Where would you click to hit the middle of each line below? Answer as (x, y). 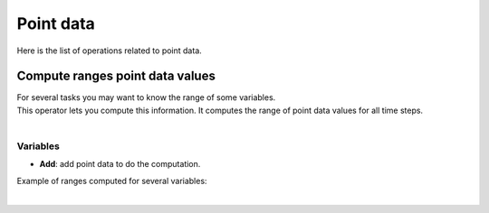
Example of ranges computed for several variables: (112, 181)
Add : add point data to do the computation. (120, 164)
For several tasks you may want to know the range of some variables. (146, 97)
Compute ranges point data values (116, 76)
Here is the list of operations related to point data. (110, 51)
